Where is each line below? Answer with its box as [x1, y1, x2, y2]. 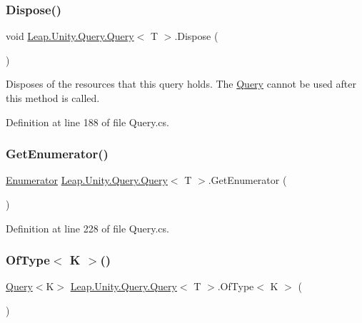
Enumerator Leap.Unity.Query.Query [6, 173, 168, 188]
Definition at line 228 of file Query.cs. [6, 220, 169, 235]
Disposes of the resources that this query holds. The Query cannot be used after [6, 76, 357, 91]
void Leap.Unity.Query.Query [6, 29, 134, 43]
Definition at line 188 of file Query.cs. [6, 114, 169, 129]
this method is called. [6, 91, 100, 105]
